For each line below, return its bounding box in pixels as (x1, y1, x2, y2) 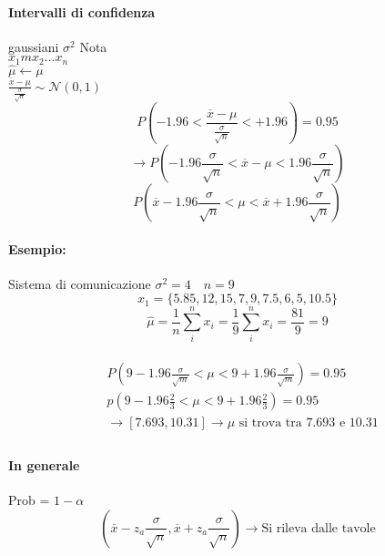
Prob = (8, 490, 50, 510)
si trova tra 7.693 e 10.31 (238, 417, 379, 430)
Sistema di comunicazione (8, 273, 151, 293)
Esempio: (8, 239, 66, 258)
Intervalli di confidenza (8, 2, 156, 21)
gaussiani (8, 36, 59, 56)
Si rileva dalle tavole (261, 521, 376, 535)
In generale (8, 455, 80, 474)
